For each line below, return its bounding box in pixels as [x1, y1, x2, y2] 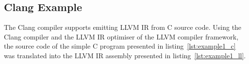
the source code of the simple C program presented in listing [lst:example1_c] [4, 41, 236, 51]
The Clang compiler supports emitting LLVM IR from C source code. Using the [4, 22, 242, 32]
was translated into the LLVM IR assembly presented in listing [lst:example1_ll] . [4, 50, 246, 60]
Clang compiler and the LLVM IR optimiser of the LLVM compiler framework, [4, 31, 239, 41]
